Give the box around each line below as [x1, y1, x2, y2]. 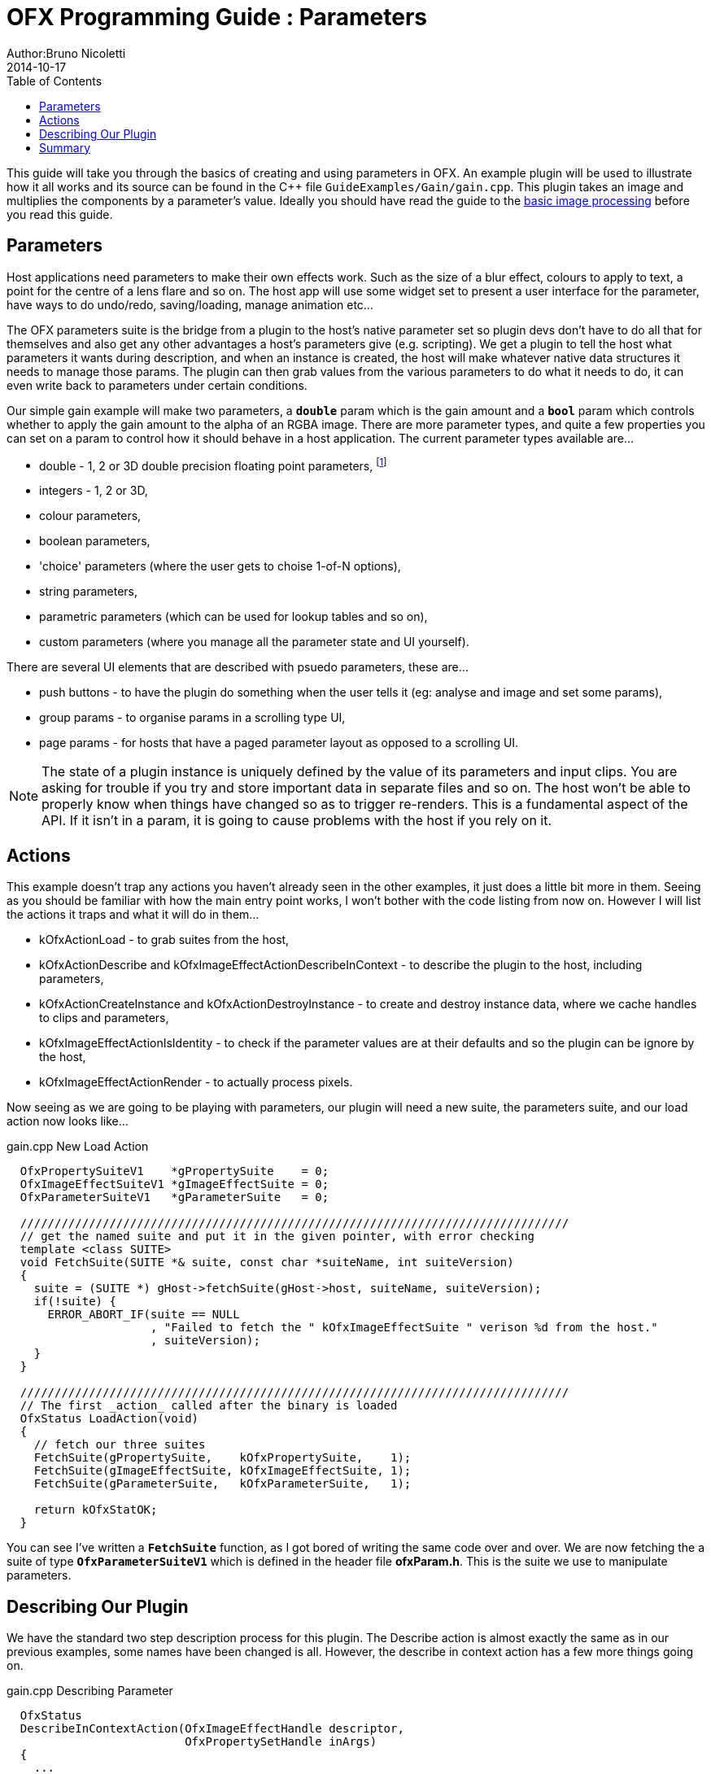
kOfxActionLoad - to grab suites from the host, [39, 933, 290, 947]
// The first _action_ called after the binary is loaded [20, 1399, 398, 1413]
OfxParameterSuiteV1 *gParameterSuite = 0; [20, 1191, 329, 1204]
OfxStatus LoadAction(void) [20, 1412, 199, 1426]
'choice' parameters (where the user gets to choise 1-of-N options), [39, 559, 401, 574]
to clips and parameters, [39, 1011, 169, 1025]
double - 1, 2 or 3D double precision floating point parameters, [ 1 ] [39, 456, 387, 473]
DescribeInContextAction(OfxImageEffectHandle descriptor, [20, 1721, 404, 1735]
